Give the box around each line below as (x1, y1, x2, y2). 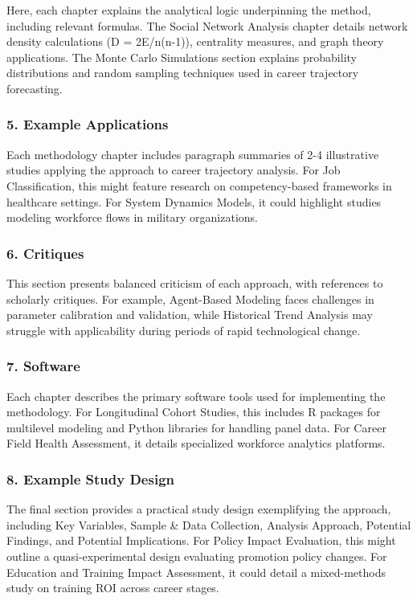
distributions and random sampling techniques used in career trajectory (6, 64, 359, 81)
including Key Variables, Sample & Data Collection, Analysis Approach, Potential (6, 516, 411, 533)
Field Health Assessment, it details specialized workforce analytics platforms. (6, 435, 386, 452)
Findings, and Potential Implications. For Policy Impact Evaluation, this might (6, 532, 396, 549)
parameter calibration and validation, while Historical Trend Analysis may (6, 306, 373, 323)
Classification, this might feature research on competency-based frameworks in (6, 177, 392, 194)
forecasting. (6, 80, 63, 96)
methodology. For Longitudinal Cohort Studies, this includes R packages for (6, 403, 381, 420)
